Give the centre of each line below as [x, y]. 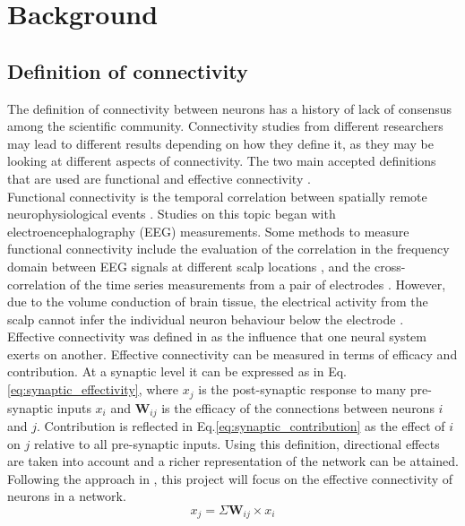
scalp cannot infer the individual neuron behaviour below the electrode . [206, 319]
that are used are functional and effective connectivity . [159, 178]
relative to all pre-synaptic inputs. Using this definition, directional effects [237, 443]
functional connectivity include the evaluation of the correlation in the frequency [228, 249]
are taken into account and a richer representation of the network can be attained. [233, 461]
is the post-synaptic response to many [302, 389]
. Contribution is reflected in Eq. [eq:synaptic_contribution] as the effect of [241, 425]
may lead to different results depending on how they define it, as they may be [220, 143]
